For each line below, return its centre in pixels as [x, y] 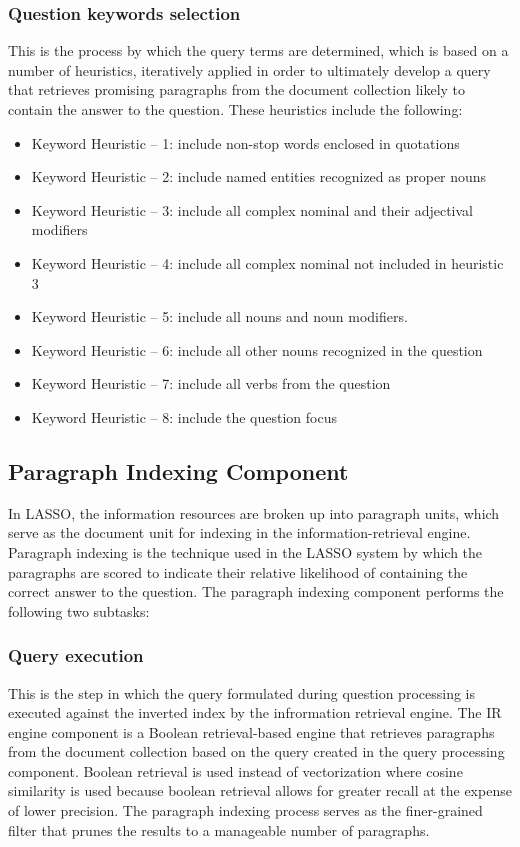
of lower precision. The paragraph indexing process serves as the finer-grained [245, 810]
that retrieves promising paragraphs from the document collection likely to [237, 89]
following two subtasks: [79, 610]
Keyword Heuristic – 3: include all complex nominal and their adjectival [252, 209]
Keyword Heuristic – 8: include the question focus [184, 416]
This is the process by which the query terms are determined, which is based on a [258, 50]
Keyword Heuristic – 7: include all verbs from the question [211, 383]
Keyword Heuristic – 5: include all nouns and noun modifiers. [219, 316]
